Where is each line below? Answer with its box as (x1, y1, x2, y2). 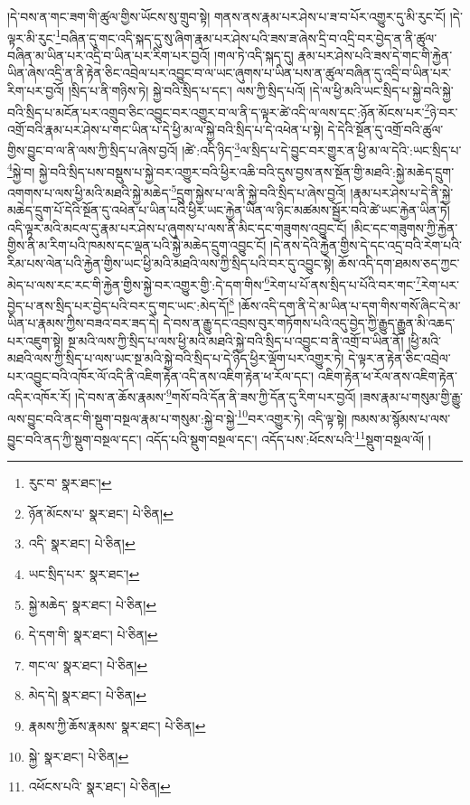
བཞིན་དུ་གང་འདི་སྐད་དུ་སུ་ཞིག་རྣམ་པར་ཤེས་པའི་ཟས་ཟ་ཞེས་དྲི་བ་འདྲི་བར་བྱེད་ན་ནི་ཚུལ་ (61, 28, 437, 47)
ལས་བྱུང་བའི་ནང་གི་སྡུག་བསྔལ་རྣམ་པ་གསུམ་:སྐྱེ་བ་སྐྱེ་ (7, 408, 238, 427)
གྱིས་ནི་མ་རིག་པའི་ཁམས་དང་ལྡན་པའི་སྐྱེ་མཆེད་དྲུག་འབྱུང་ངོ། (7, 236, 267, 255)
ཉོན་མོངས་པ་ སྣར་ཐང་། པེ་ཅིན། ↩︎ (28, 503, 174, 522)
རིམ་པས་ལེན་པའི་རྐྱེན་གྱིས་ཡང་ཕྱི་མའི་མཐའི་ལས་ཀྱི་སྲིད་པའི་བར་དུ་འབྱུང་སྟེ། (7, 254, 334, 272)
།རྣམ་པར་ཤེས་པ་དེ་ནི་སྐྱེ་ (350, 183, 454, 201)
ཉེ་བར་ (429, 102, 458, 121)
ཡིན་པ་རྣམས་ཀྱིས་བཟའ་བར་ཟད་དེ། (7, 314, 159, 332)
